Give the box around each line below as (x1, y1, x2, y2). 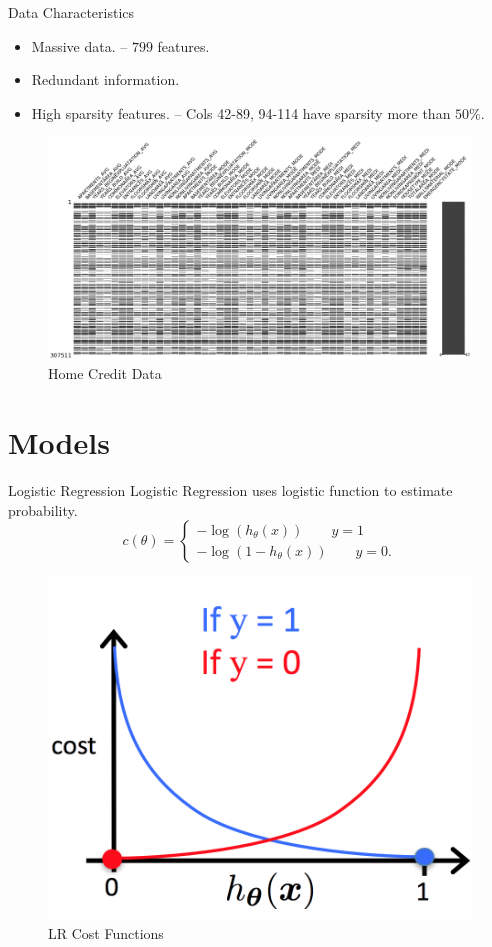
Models (8, 422, 110, 463)
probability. (8, 499, 78, 520)
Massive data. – (31, 35, 128, 56)
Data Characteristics (8, 2, 135, 22)
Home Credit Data (48, 363, 162, 384)
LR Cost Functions (48, 922, 164, 943)
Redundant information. (31, 69, 180, 90)
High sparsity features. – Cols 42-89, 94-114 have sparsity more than (31, 102, 451, 123)
